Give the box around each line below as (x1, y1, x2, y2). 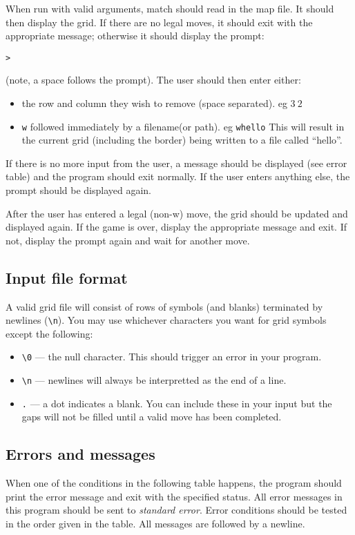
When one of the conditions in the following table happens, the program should (6, 476, 342, 490)
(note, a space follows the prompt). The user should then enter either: (6, 72, 301, 87)
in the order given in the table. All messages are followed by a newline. (6, 516, 305, 531)
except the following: (6, 326, 93, 340)
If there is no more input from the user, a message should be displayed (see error (6, 155, 347, 170)
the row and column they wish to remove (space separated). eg (21, 96, 287, 110)
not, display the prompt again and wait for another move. (6, 233, 250, 247)
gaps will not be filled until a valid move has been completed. (21, 409, 282, 424)
